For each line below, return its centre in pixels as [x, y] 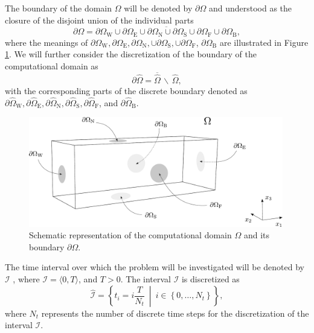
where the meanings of [46, 42]
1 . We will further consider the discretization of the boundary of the [131, 54]
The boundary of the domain [59, 8]
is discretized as [210, 279]
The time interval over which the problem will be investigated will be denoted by [155, 267]
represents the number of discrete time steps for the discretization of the [175, 313]
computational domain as [52, 66]
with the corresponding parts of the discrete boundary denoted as [126, 91]
